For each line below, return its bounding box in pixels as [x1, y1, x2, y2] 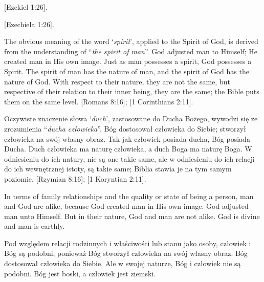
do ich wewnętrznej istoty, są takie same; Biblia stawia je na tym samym [4, 163, 232, 174]
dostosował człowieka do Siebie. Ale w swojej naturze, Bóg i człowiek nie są [4, 258, 241, 269]
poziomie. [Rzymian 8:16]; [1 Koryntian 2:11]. [4, 173, 146, 184]
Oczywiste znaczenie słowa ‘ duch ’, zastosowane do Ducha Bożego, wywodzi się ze [4, 113, 258, 124]
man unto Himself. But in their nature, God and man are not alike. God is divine [4, 210, 260, 221]
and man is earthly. [4, 221, 65, 231]
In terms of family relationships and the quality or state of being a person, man [4, 190, 254, 201]
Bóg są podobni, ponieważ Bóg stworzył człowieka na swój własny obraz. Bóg [4, 248, 248, 258]
